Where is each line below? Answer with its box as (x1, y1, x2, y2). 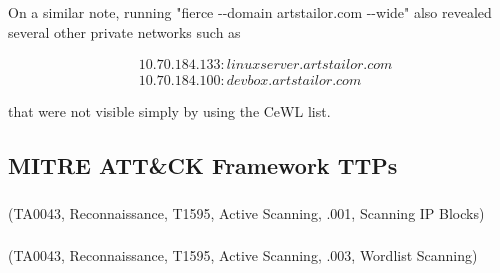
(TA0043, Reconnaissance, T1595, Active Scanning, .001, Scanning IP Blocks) (8, 202, 485, 223)
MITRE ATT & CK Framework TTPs (8, 150, 398, 181)
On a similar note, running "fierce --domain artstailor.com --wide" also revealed (8, 2, 492, 22)
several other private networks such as (8, 21, 241, 42)
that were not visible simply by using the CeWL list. (8, 101, 331, 122)
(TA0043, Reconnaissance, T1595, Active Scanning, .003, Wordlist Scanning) (8, 245, 478, 266)
